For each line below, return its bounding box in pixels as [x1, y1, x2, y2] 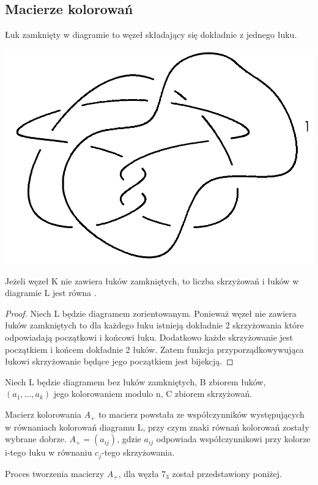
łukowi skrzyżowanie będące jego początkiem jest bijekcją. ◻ [5, 355, 234, 368]
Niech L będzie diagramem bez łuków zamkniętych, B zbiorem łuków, [5, 375, 266, 388]
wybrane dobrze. [5, 432, 67, 445]
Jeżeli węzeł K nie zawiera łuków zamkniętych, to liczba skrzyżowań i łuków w [5, 274, 299, 287]
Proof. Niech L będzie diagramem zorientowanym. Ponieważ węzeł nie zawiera [5, 306, 297, 319]
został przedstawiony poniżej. [172, 467, 282, 479]
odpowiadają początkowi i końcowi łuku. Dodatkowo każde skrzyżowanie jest [5, 331, 293, 344]
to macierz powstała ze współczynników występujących [98, 408, 305, 421]
